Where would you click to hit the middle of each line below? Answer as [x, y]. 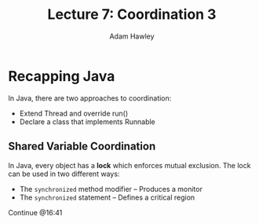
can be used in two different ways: [64, 174]
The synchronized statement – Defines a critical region [107, 197]
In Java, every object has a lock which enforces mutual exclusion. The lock [129, 165]
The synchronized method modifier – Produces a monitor [111, 189]
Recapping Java [62, 76]
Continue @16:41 [35, 212]
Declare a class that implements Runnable [87, 121]
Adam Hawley [132, 36]
